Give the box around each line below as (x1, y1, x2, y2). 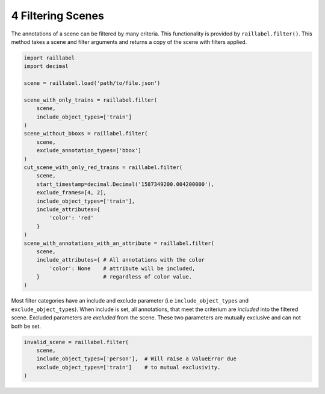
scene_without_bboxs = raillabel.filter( (23, 130, 148, 137)
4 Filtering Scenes (11, 9, 105, 22)
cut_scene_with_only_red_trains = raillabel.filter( (23, 164, 183, 171)
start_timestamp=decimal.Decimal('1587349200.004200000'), (36, 180, 215, 188)
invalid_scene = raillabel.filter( (23, 339, 129, 345)
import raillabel (23, 54, 75, 61)
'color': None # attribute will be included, (49, 265, 196, 272)
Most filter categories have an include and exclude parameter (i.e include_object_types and (11, 297, 249, 304)
